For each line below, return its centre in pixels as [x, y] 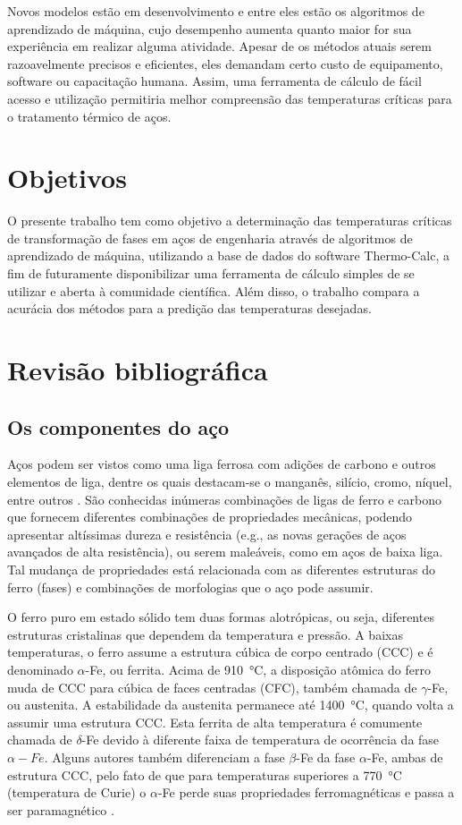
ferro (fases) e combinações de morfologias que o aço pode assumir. [190, 587]
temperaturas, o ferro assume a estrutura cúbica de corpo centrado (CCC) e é [220, 652]
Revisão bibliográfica [138, 370]
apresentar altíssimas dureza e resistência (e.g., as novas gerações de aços [207, 534]
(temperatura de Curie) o [77, 792]
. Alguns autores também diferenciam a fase [164, 757]
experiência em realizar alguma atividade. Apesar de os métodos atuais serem [219, 46]
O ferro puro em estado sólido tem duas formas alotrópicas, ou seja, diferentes [221, 617]
